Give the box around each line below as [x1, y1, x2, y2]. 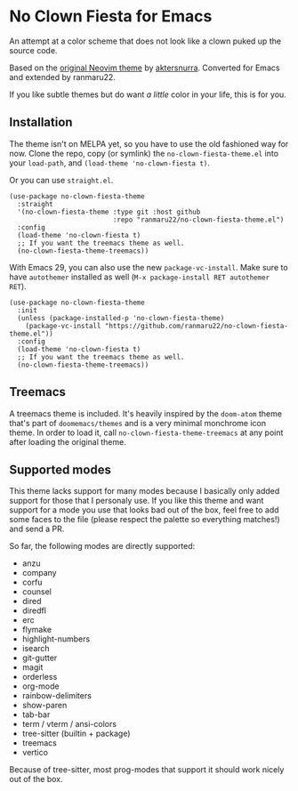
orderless [21, 672, 58, 682]
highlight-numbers [21, 634, 91, 644]
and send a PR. [9, 523, 65, 535]
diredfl [21, 605, 47, 616]
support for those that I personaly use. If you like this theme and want [9, 496, 264, 506]
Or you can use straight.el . [9, 174, 114, 185]
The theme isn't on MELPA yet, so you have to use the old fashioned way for [9, 138, 289, 149]
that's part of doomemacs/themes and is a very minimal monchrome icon [9, 417, 267, 428]
